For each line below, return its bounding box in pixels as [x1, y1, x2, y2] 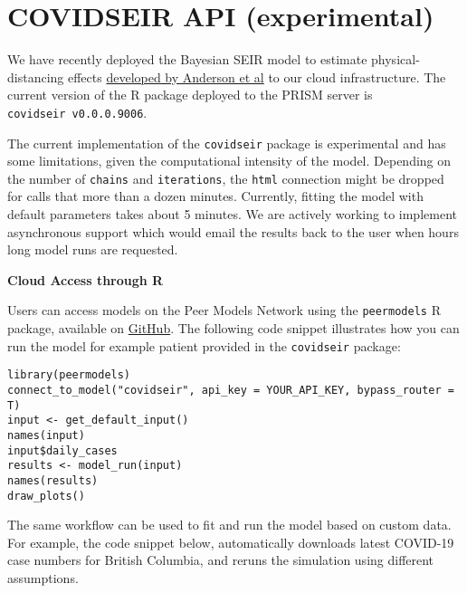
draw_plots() [7, 489, 85, 502]
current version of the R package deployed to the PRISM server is [7, 85, 373, 104]
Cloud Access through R [7, 270, 164, 289]
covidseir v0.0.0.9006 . [7, 102, 148, 121]
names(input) [7, 428, 85, 442]
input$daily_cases [7, 444, 118, 457]
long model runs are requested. [7, 240, 178, 259]
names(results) [7, 473, 99, 487]
